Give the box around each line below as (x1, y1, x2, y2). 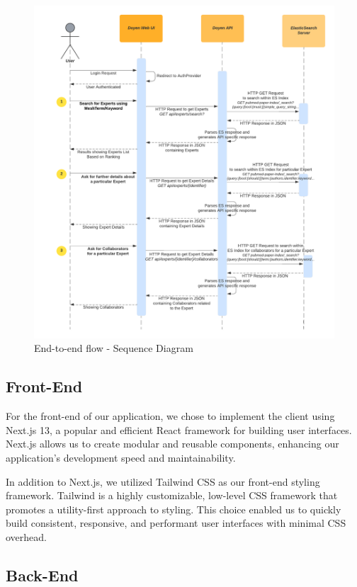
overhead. (6, 530, 47, 545)
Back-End (6, 564, 79, 586)
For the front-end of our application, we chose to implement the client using (6, 409, 335, 423)
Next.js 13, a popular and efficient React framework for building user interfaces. (6, 422, 352, 437)
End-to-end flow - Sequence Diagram (34, 341, 193, 355)
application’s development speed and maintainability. (6, 450, 236, 465)
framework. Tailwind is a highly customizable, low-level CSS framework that (6, 488, 338, 503)
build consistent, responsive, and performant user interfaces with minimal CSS (6, 515, 346, 530)
